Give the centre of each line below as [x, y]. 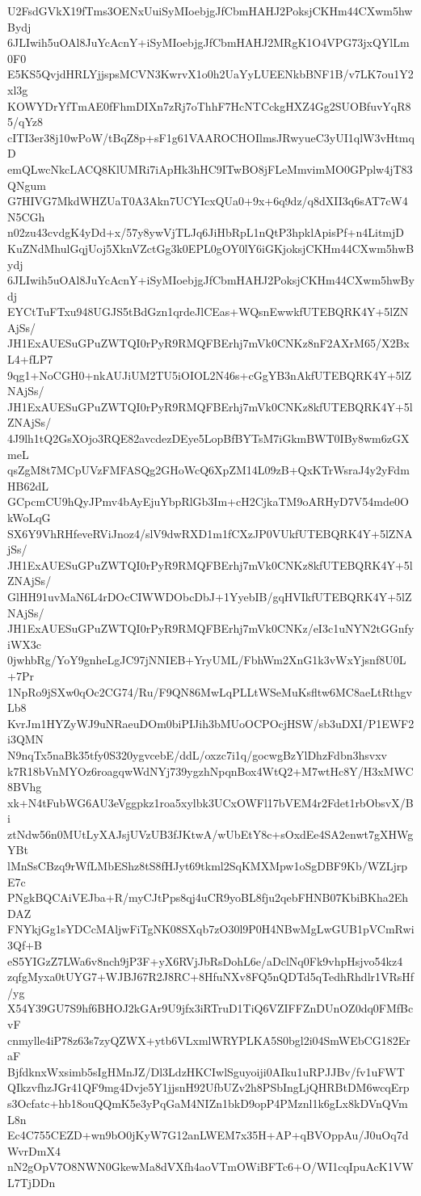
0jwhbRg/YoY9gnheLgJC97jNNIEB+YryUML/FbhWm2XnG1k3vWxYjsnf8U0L [207, 660]
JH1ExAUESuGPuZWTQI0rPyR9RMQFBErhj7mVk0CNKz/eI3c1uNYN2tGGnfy [211, 628]
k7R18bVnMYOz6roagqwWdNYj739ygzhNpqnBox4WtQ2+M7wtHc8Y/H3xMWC [210, 771]
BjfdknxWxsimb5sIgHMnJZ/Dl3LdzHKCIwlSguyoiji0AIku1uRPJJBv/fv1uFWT [206, 1071]
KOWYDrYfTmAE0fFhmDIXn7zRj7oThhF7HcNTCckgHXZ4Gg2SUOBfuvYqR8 [209, 105]
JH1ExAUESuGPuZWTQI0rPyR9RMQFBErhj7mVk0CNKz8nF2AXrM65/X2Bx [208, 343]
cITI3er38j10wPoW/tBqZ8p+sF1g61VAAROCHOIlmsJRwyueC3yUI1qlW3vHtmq [211, 137]
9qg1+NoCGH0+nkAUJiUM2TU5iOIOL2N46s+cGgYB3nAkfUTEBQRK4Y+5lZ [210, 375]
